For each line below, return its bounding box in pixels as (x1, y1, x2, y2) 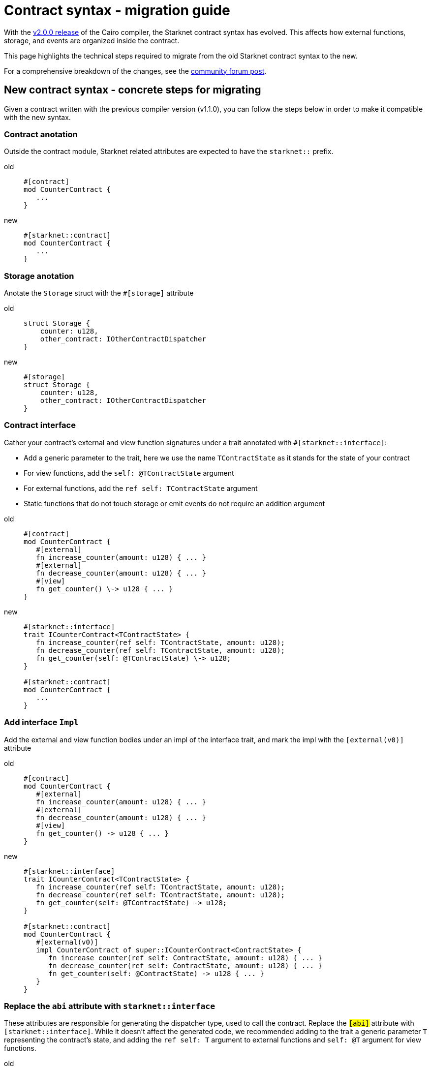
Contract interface (4, 420, 76, 430)
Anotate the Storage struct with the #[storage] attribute (4, 289, 194, 298)
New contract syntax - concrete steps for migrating (4, 84, 261, 96)
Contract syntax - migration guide (4, 2, 230, 19)
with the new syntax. (4, 113, 71, 122)
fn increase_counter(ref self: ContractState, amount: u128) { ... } (48, 953, 322, 962)
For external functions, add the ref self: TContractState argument (24, 484, 258, 492)
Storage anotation (4, 271, 74, 281)
